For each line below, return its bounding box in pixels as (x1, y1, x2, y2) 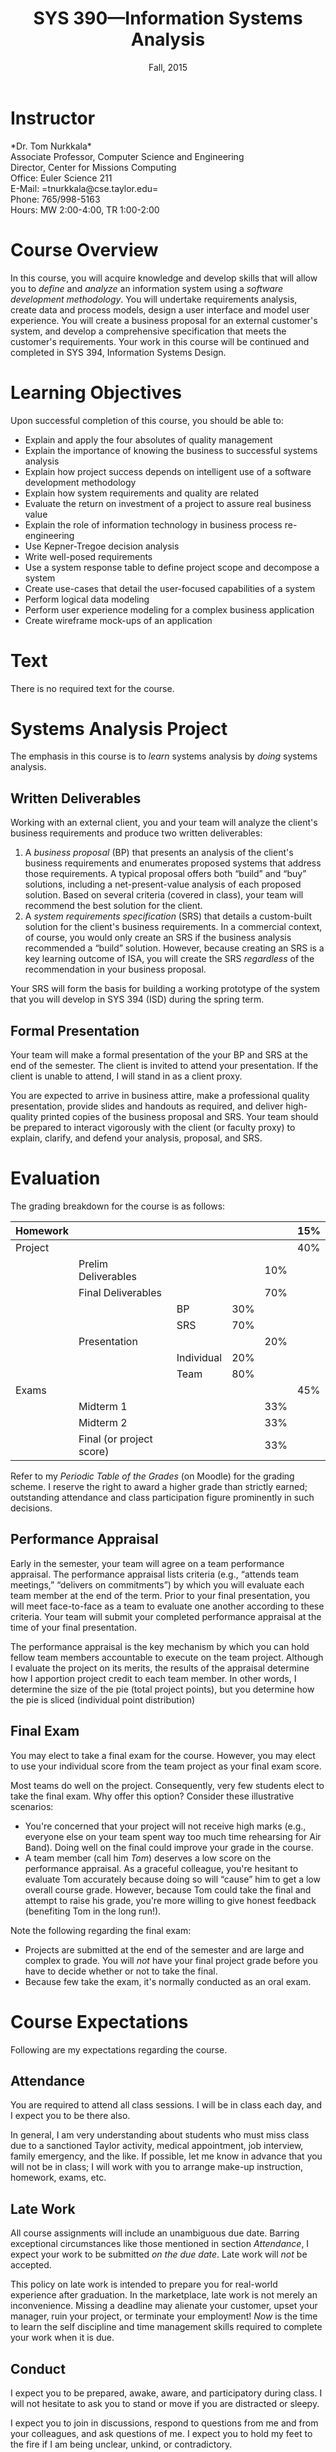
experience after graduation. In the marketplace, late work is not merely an (10, 2289, 318, 2301)
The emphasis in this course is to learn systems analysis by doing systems (10, 750, 318, 762)
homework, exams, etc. (10, 2172, 107, 2184)
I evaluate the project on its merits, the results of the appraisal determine (10, 1662, 310, 1674)
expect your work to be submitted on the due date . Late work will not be (10, 2248, 308, 2261)
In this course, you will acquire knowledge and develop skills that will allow (10, 272, 318, 284)
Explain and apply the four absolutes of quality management (24, 433, 273, 446)
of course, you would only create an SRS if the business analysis (24, 932, 292, 944)
